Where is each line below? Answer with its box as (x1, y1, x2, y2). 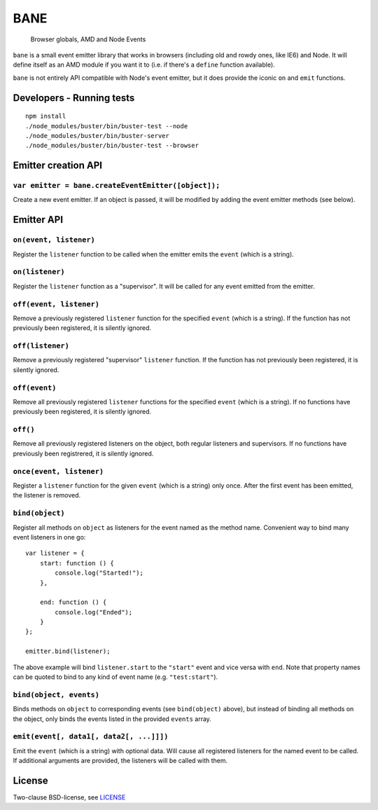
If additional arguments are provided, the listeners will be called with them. (13, 757, 228, 765)
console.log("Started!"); (55, 569, 143, 577)
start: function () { (39, 559, 115, 567)
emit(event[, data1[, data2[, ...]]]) (13, 732, 169, 741)
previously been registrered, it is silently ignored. (13, 449, 154, 458)
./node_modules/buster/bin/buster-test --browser (25, 142, 199, 150)
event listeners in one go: (13, 533, 86, 541)
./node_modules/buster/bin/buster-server (25, 132, 169, 139)
